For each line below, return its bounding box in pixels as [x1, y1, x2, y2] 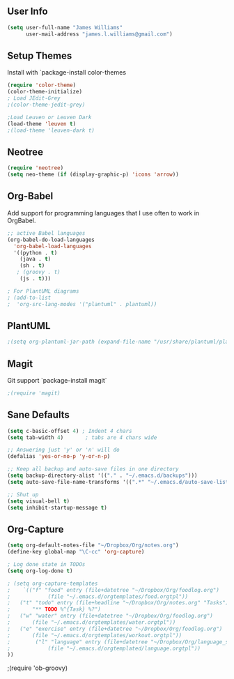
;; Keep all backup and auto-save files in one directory [7, 466, 179, 473]
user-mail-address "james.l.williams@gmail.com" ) [25, 31, 173, 38]
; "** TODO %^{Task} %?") [7, 606, 101, 613]
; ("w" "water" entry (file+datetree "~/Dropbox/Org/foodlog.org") [7, 613, 214, 620]
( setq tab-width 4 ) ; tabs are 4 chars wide [7, 434, 157, 441]
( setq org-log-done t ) [7, 567, 73, 574]
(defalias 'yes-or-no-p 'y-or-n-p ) [7, 453, 111, 460]
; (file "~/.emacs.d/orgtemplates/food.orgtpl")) [7, 593, 189, 600]
